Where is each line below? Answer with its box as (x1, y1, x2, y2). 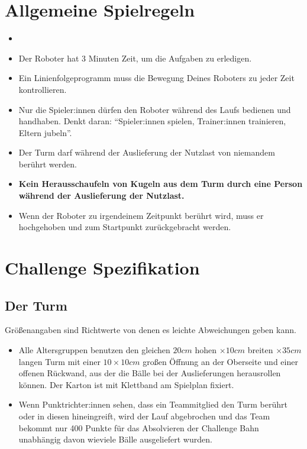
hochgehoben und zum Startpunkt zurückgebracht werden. (18, 221, 231, 233)
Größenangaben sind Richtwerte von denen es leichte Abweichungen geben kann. (5, 324, 296, 336)
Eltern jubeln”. (18, 126, 72, 138)
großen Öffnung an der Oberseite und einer (143, 355, 298, 367)
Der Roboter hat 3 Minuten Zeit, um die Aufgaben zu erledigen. (18, 51, 252, 64)
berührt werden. (18, 157, 77, 170)
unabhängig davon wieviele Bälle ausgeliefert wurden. (18, 433, 212, 445)
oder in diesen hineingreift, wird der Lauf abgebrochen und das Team (18, 409, 270, 422)
